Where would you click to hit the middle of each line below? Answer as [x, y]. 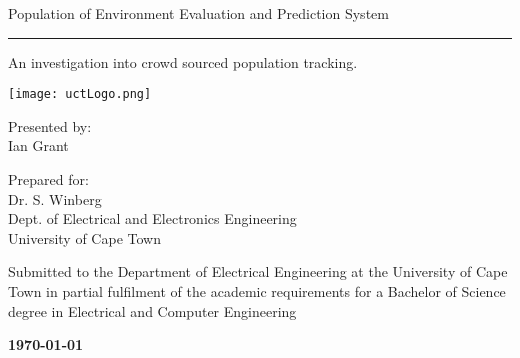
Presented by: [50, 125]
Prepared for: [48, 179]
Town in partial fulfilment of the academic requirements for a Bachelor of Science [257, 291]
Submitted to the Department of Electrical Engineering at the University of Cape [258, 271]
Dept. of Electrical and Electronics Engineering [152, 218]
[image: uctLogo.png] [80, 94]
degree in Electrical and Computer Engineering [152, 310]
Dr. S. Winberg [55, 198]
